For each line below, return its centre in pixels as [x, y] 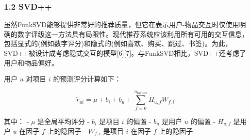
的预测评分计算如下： [87, 79]
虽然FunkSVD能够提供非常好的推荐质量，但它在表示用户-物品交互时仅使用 [122, 24]
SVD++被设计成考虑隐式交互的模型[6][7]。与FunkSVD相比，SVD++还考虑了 [125, 53]
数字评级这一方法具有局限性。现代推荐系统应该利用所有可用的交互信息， [133, 34]
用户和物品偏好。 [31, 62]
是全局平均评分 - [64, 121]
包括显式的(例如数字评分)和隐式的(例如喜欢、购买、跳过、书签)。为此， [118, 43]
